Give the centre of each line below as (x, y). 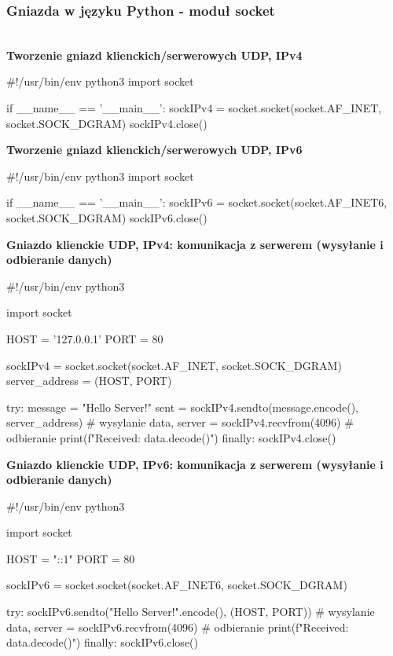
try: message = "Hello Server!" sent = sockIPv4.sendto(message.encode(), (182, 407)
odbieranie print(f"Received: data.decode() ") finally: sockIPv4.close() (171, 437)
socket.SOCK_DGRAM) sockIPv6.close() (107, 217)
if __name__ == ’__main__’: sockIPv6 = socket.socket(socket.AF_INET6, (197, 202)
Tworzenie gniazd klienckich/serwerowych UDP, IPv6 (154, 150)
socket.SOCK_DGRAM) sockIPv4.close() (107, 123)
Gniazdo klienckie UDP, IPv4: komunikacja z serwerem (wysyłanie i (195, 244)
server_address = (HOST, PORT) (89, 381)
